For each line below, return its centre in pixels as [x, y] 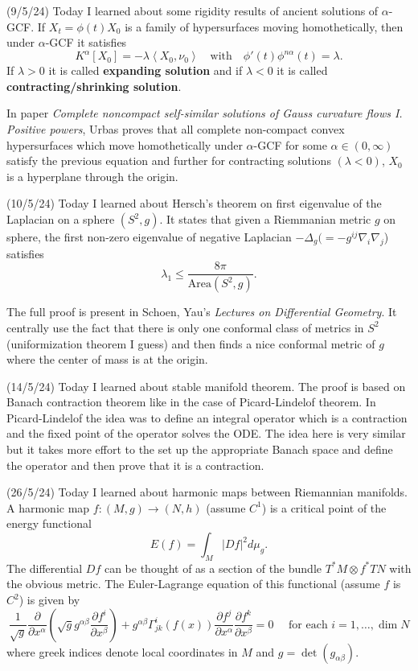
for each [308, 625]
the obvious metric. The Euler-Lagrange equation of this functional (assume [193, 584]
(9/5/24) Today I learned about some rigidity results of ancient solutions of [193, 10]
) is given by [49, 600]
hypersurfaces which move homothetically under [125, 144]
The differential [45, 568]
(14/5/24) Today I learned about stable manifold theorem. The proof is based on [206, 386]
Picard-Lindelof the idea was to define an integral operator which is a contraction [207, 417]
